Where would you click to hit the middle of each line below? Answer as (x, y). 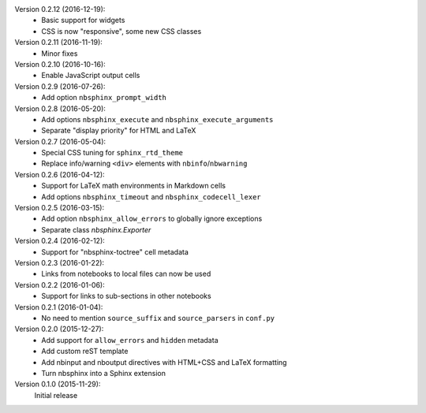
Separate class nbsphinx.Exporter (96, 229)
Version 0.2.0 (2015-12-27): (59, 329)
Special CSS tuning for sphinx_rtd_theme (112, 153)
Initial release (56, 395)
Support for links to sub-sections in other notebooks (127, 296)
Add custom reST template (85, 352)
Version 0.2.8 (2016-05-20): (60, 108)
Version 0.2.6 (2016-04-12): (60, 174)
